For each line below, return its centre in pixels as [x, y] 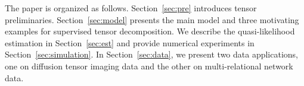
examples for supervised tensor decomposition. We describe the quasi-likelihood [150, 31]
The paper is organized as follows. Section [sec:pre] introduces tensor [131, 8]
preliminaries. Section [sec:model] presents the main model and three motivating [152, 19]
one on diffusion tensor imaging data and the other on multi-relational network [149, 66]
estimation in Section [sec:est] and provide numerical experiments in [130, 42]
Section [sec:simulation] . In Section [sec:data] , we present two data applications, [152, 54]
